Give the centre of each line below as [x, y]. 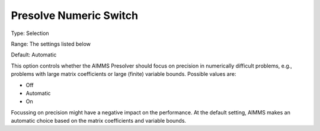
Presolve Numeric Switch [75, 15]
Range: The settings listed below [51, 44]
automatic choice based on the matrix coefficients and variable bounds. [99, 121]
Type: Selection [30, 33]
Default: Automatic [34, 55]
